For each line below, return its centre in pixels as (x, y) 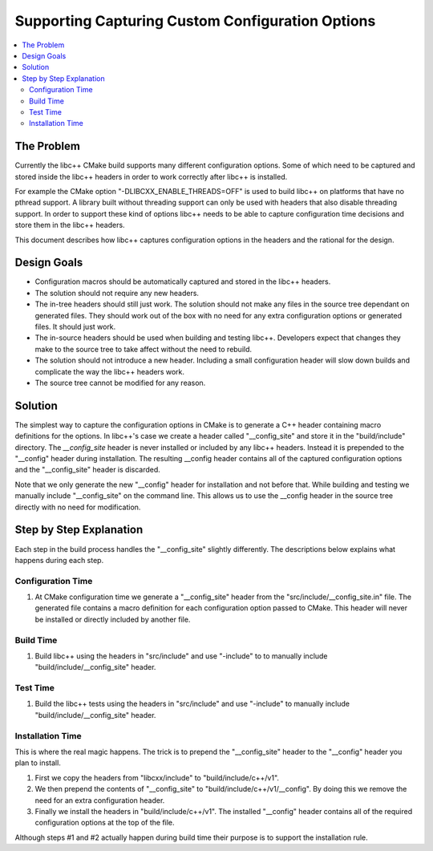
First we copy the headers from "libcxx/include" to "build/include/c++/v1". (157, 777)
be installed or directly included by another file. (113, 619)
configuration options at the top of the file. (105, 823)
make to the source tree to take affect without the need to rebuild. (144, 349)
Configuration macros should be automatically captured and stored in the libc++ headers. (183, 282)
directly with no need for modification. (78, 507)
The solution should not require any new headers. (117, 293)
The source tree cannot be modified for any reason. (120, 383)
